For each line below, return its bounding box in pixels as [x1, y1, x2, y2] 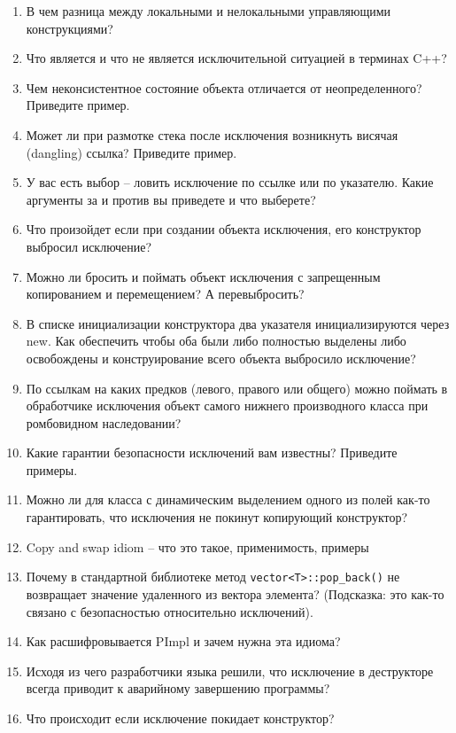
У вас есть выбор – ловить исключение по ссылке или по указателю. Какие [26, 173, 434, 191]
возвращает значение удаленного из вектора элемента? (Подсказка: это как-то [26, 584, 444, 603]
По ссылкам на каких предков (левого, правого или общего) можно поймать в [26, 378, 448, 397]
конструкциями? [26, 19, 113, 37]
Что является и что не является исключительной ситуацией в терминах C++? [26, 49, 447, 67]
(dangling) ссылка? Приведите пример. [26, 143, 237, 161]
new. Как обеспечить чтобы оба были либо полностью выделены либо [26, 331, 406, 350]
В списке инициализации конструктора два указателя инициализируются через [26, 314, 450, 332]
